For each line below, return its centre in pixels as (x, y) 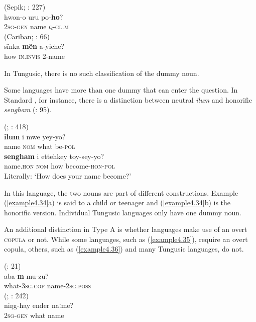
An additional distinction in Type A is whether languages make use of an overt (126, 229)
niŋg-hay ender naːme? (39, 305)
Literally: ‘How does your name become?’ (68, 175)
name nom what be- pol (40, 146)
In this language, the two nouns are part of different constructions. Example (121, 192)
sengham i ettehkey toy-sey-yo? (54, 156)
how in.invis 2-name (34, 56)
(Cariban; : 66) (27, 36)
